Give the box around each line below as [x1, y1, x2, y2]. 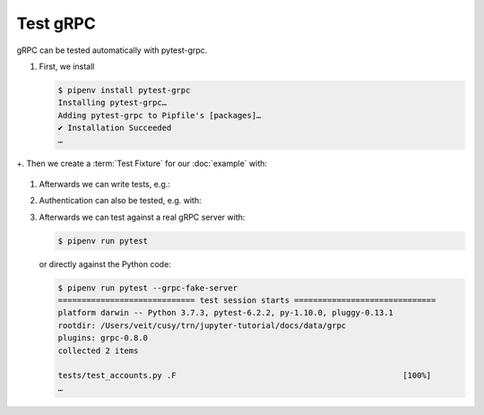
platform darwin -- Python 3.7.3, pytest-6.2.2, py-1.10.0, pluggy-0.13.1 [57, 307, 394, 318]
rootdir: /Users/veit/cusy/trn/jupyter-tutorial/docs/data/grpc [57, 320, 347, 331]
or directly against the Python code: [39, 258, 172, 269]
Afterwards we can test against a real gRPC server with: [39, 212, 246, 222]
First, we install [39, 61, 95, 72]
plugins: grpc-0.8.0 [57, 333, 148, 343]
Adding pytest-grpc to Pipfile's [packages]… [57, 110, 262, 120]
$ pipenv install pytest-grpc [57, 85, 191, 95]
